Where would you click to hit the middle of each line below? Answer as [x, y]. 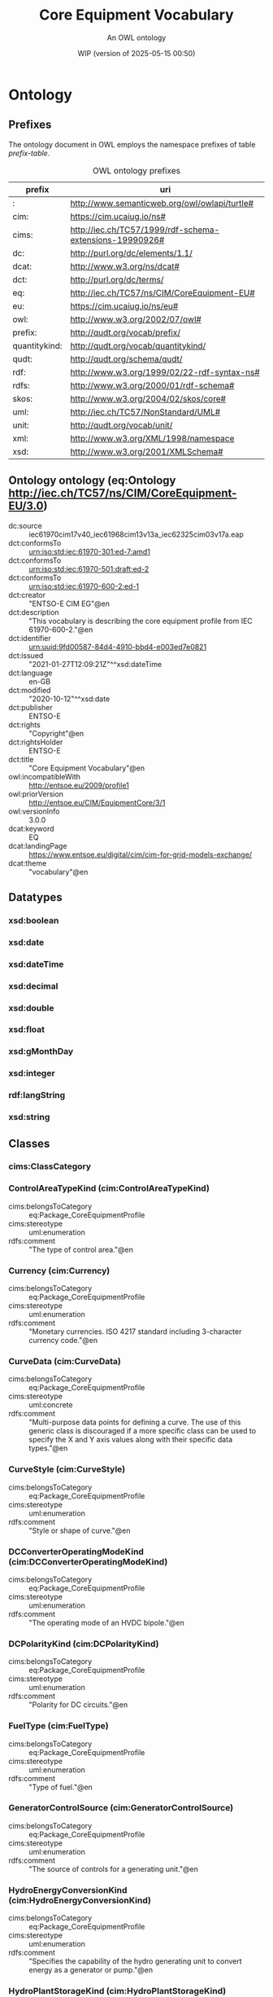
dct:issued [26, 655]
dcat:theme [28, 863]
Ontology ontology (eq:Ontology [92, 481]
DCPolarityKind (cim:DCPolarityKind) [84, 1644]
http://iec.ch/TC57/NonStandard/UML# [145, 411]
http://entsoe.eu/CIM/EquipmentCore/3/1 [97, 802]
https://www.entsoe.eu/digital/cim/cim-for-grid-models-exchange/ [141, 854]
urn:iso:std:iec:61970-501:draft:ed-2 [89, 568]
